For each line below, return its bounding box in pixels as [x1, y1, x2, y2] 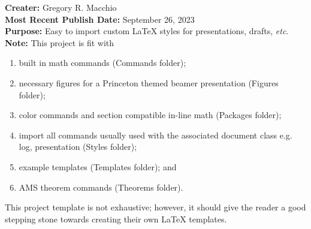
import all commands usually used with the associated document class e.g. [19, 128, 292, 141]
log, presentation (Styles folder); [19, 140, 137, 153]
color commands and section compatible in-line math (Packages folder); [19, 109, 282, 121]
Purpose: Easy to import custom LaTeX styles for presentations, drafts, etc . [5, 25, 289, 37]
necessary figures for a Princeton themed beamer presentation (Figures [19, 76, 279, 89]
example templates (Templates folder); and [19, 160, 177, 173]
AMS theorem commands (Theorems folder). [19, 180, 183, 193]
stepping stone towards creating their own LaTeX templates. [5, 212, 227, 225]
